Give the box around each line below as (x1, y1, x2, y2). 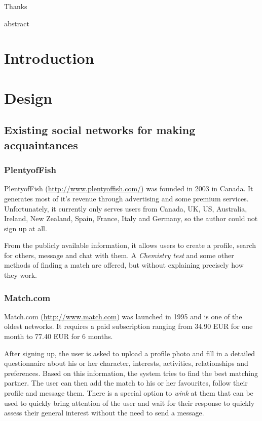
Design (4, 87, 53, 108)
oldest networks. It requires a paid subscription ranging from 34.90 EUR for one (4, 321, 253, 331)
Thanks (4, 1, 27, 11)
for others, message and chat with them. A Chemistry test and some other (4, 249, 234, 260)
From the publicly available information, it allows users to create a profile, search (4, 240, 256, 250)
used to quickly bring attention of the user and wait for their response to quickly (4, 397, 255, 408)
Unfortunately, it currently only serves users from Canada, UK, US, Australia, (4, 203, 247, 214)
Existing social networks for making (4, 122, 196, 138)
